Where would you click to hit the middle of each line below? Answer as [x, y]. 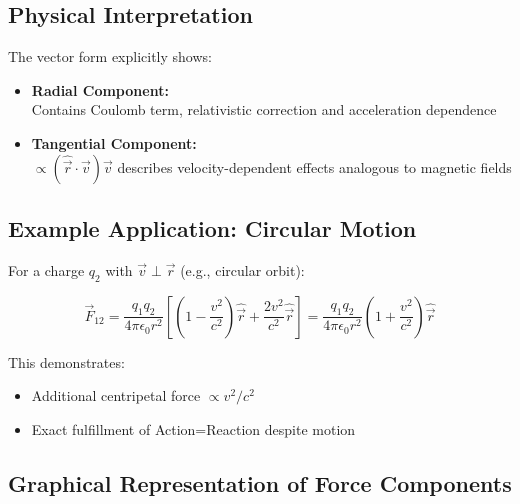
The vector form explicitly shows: [110, 56]
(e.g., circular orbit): [242, 269]
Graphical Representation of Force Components [260, 482]
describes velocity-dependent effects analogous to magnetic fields [314, 166]
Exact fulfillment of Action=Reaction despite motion [193, 428]
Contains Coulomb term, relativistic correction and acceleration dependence [264, 109]
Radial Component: [100, 89]
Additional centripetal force [116, 395]
